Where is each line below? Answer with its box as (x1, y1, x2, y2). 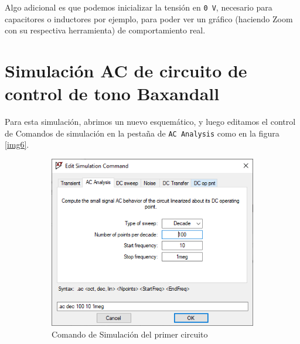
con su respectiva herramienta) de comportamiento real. (5, 24, 206, 36)
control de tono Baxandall (5, 81, 220, 105)
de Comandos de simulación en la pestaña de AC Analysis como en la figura (5, 127, 279, 139)
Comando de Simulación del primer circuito (52, 328, 208, 340)
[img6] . (5, 138, 29, 151)
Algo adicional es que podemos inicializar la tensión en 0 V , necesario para (5, 1, 272, 13)
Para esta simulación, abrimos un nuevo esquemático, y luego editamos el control (5, 115, 296, 128)
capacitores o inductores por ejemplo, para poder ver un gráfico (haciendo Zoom (5, 12, 293, 25)
